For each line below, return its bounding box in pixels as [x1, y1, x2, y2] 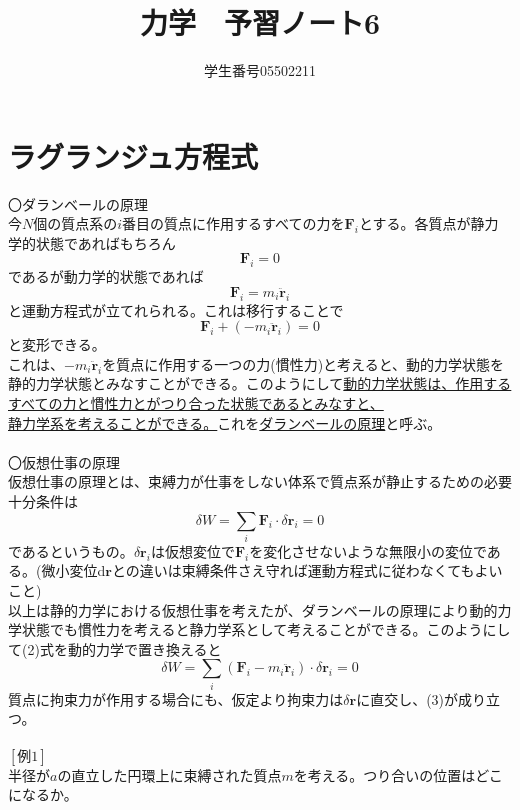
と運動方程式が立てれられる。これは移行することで [8, 299, 344, 320]
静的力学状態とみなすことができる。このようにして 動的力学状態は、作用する [8, 373, 512, 394]
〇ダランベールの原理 [8, 193, 148, 214]
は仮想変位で [150, 540, 235, 561]
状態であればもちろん [35, 232, 176, 253]
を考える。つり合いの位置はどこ [293, 764, 503, 785]
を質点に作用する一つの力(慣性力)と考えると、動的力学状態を [102, 353, 505, 374]
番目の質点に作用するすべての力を [122, 213, 345, 234]
